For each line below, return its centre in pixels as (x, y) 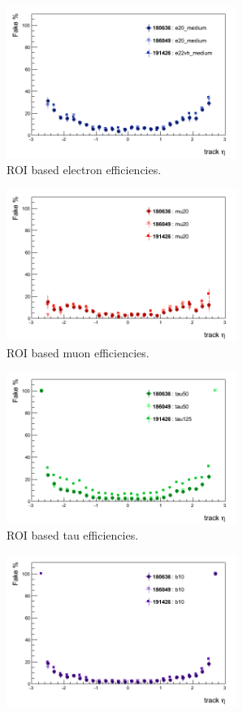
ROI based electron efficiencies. (84, 170)
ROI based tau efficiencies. (73, 535)
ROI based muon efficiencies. (78, 352)
